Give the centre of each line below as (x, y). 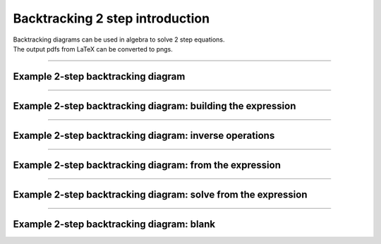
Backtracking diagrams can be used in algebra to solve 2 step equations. (119, 39)
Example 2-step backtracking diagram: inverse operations (144, 135)
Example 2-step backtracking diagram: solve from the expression (160, 194)
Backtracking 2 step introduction (111, 18)
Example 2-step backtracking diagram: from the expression (147, 165)
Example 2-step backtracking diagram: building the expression (155, 106)
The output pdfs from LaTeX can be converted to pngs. (93, 49)
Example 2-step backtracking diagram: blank (114, 224)
